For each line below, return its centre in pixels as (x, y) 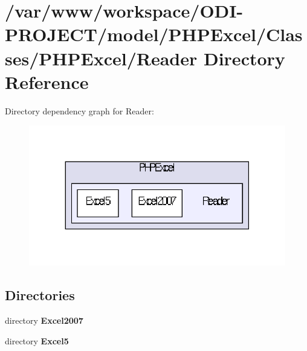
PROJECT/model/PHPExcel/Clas (154, 34)
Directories (40, 295)
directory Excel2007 (44, 320)
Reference (47, 81)
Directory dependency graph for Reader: (79, 110)
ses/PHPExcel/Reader (101, 58)
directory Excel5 (37, 340)
